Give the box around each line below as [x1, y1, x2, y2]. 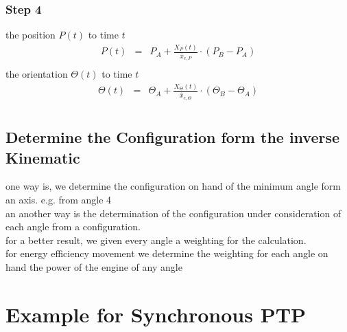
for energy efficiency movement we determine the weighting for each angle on [5, 246, 328, 261]
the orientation [5, 67, 68, 81]
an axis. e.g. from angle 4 [5, 192, 112, 206]
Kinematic [5, 146, 80, 168]
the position [5, 27, 56, 42]
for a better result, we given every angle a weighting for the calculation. [5, 232, 307, 247]
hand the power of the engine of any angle [5, 259, 182, 274]
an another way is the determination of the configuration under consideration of [5, 206, 342, 220]
